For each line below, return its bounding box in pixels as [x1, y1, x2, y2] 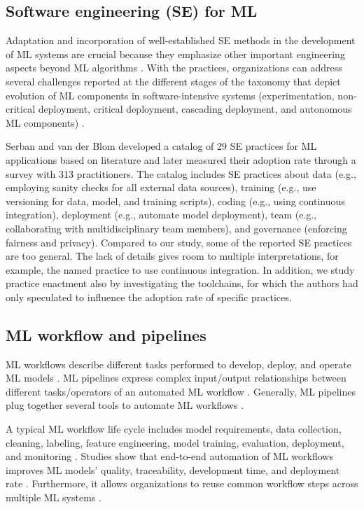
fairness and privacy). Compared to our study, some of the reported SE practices [6, 235, 352, 249]
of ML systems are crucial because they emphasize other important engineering [6, 46, 345, 61]
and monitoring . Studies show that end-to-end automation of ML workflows [6, 449, 333, 463]
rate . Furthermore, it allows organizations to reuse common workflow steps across [6, 476, 358, 491]
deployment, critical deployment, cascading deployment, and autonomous [38, 102, 352, 116]
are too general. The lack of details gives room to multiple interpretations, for [6, 249, 339, 263]
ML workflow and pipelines [6, 323, 206, 345]
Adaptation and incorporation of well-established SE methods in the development [6, 33, 356, 48]
